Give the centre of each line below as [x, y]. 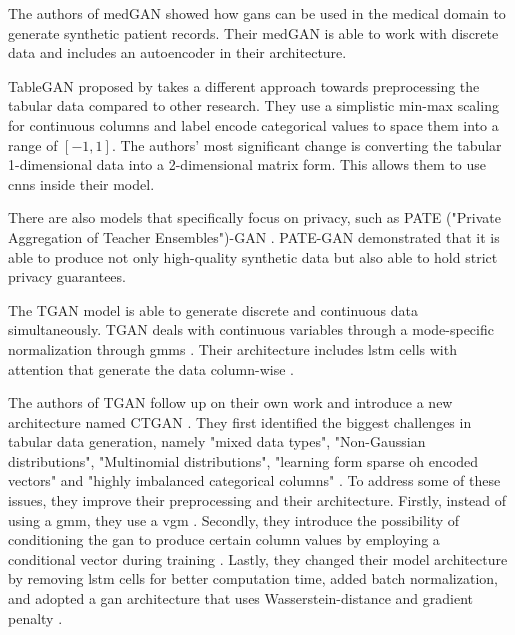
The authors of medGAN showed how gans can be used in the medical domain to [257, 13]
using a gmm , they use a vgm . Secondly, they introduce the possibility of [234, 519]
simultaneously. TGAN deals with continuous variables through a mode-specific [251, 329]
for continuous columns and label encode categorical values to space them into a [253, 124]
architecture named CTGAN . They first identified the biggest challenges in [240, 421]
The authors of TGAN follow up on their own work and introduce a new [230, 402]
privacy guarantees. [67, 276]
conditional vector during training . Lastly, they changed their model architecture [258, 558]
